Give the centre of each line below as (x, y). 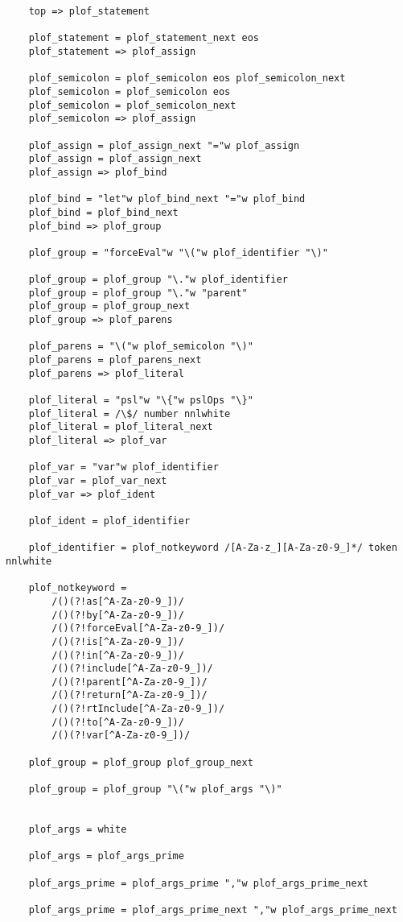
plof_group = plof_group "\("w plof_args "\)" (155, 790)
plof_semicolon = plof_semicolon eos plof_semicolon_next (187, 79)
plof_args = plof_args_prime (106, 856)
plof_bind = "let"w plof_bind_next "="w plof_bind (167, 199)
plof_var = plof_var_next (98, 480)
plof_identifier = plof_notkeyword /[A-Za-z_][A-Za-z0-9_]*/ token (213, 548)
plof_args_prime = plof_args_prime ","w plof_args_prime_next (199, 883)
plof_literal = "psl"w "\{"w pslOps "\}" (141, 401)
